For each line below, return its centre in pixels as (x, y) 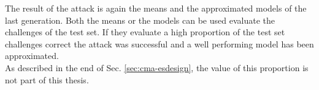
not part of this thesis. (47, 79)
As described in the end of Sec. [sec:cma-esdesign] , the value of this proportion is (157, 67)
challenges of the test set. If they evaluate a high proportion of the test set (145, 32)
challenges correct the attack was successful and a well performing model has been (159, 43)
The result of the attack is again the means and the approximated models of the (156, 8)
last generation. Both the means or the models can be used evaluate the (140, 20)
